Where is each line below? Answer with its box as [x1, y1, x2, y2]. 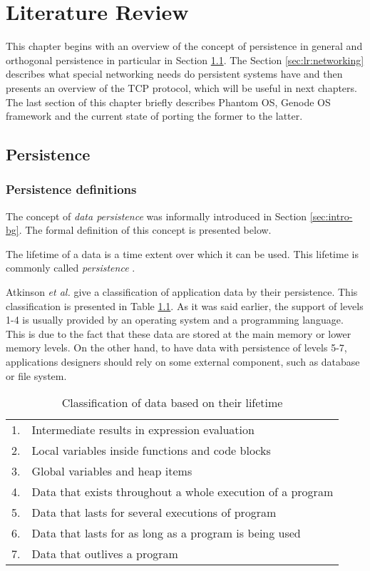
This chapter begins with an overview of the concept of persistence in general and [6, 38, 363, 53]
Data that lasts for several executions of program [31, 504, 277, 521]
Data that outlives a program [31, 545, 178, 562]
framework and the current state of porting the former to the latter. [6, 108, 303, 123]
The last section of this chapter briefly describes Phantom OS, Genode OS [6, 94, 331, 109]
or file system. [6, 368, 67, 383]
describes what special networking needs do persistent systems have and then [6, 66, 343, 81]
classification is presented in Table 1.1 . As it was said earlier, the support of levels [6, 298, 364, 313]
